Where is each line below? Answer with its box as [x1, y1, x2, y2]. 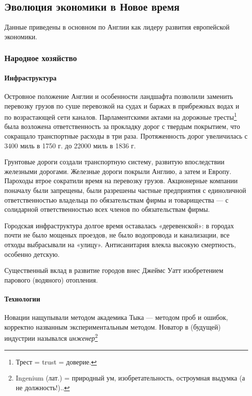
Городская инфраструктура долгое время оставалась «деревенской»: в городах [4, 220, 234, 230]
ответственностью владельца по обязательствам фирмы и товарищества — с [4, 194, 229, 205]
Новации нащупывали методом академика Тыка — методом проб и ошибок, [4, 312, 228, 322]
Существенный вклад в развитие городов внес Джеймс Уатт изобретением [4, 265, 223, 275]
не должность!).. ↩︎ [15, 382, 70, 392]
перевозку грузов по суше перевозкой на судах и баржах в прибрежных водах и [4, 100, 239, 111]
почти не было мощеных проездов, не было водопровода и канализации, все [4, 230, 230, 240]
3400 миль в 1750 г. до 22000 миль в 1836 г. [4, 140, 136, 150]
